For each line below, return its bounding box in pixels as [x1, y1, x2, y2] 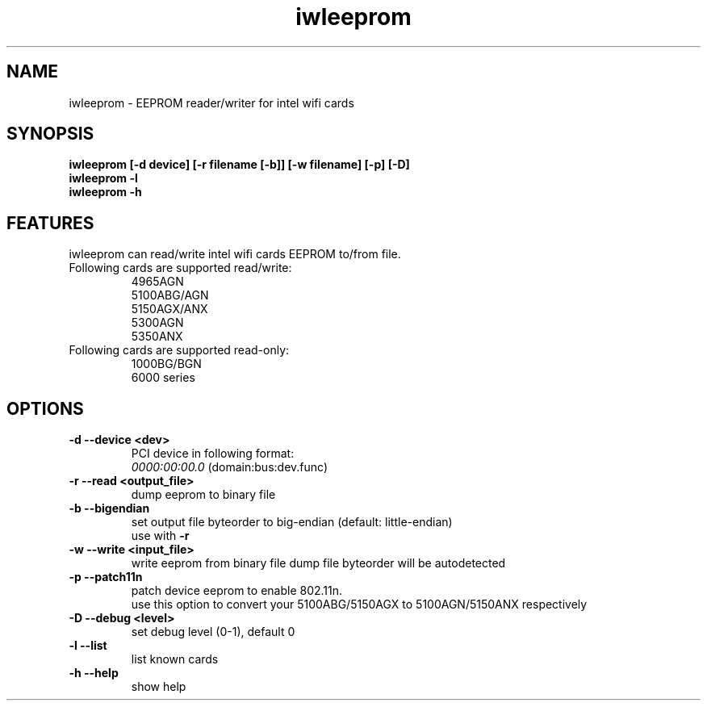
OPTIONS [6, 398, 84, 419]
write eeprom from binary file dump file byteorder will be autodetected [131, 556, 506, 571]
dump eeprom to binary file [131, 487, 276, 502]
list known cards [131, 652, 219, 667]
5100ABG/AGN [131, 288, 209, 303]
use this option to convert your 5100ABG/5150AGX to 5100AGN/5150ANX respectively [131, 597, 588, 612]
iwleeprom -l [69, 171, 138, 186]
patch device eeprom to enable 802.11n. [131, 584, 343, 598]
